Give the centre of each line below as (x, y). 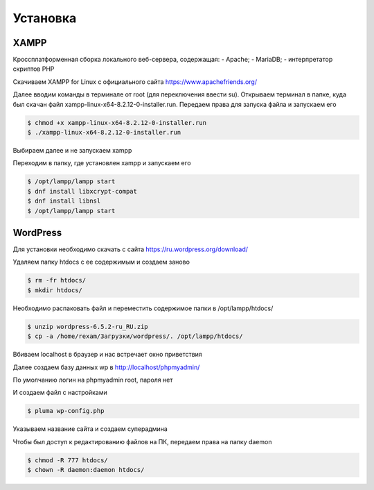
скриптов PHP (34, 69)
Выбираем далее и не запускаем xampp (72, 150)
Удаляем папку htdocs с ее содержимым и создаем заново (101, 262)
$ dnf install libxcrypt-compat (82, 191)
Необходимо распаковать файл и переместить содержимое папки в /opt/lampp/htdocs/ (143, 308)
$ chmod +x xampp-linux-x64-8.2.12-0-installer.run (117, 122)
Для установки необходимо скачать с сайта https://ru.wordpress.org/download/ (131, 249)
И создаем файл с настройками (60, 393)
